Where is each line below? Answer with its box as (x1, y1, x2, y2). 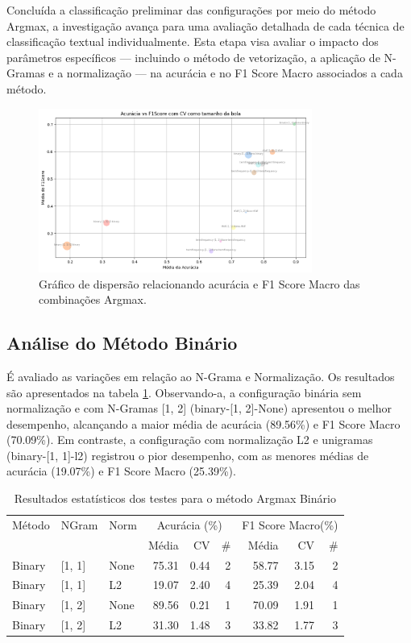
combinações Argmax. (39, 291, 147, 308)
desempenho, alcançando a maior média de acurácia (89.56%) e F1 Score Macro (6, 415, 401, 432)
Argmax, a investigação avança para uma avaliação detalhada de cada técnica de (6, 17, 405, 34)
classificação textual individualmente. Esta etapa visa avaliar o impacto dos (6, 33, 379, 50)
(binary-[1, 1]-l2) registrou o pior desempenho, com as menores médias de (6, 446, 369, 463)
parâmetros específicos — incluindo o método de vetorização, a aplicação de (6, 48, 380, 65)
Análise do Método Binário (6, 330, 238, 355)
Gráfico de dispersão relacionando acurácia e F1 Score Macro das (39, 275, 360, 292)
